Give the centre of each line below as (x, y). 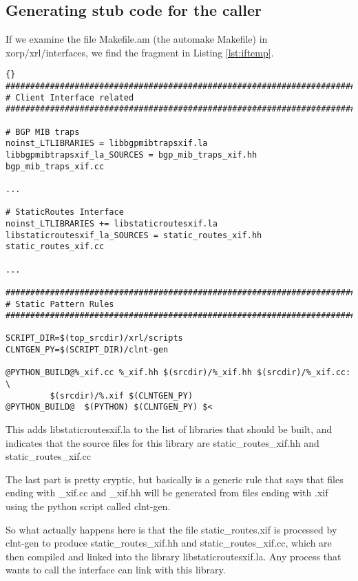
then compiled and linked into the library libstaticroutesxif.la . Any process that (173, 556)
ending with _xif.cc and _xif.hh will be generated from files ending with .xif (167, 493)
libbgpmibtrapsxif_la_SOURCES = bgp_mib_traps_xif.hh (131, 155)
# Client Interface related (70, 97)
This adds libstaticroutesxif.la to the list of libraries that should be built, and (169, 429)
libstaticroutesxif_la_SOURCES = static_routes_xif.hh (134, 235)
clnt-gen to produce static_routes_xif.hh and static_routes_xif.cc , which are (169, 543)
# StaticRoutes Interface (65, 212)
